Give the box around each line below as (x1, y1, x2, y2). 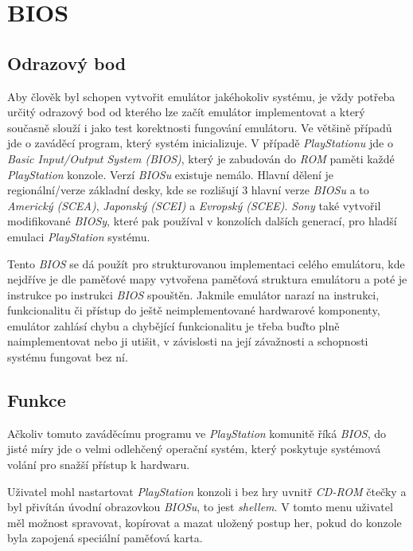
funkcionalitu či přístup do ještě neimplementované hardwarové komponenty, (7, 302, 380, 318)
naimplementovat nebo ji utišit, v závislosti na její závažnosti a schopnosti (7, 333, 368, 350)
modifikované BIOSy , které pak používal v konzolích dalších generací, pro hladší (7, 213, 397, 229)
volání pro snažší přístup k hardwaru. (7, 456, 190, 473)
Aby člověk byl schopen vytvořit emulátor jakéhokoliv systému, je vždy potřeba (7, 88, 395, 104)
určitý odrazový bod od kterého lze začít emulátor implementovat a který (7, 104, 365, 120)
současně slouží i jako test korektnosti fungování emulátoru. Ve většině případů (7, 119, 392, 135)
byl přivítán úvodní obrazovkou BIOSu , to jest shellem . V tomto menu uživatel (7, 498, 393, 515)
